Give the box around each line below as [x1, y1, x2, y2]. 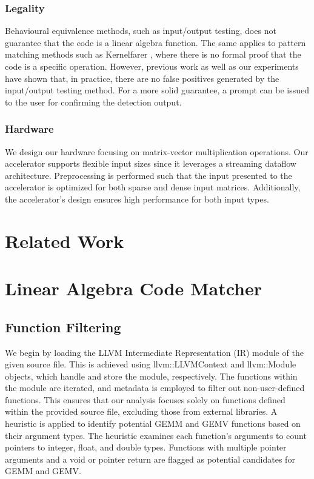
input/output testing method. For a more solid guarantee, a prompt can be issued [5, 84, 309, 96]
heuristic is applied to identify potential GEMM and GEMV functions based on [5, 417, 301, 430]
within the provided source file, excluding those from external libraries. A [5, 405, 278, 418]
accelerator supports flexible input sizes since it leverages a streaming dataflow [5, 157, 296, 170]
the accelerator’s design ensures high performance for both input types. [5, 192, 269, 205]
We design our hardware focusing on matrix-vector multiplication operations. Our [5, 145, 309, 158]
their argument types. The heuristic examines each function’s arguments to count [5, 429, 307, 441]
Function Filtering [5, 317, 121, 336]
